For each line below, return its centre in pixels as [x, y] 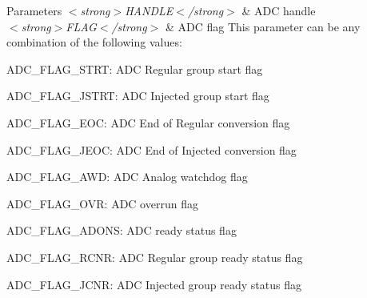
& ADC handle [279, 10]
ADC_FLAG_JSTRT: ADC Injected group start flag [138, 96]
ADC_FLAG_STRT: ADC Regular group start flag [135, 68]
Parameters [34, 10]
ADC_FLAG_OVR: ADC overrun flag [102, 203]
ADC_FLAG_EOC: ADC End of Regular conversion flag [148, 122]
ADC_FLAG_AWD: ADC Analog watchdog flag [127, 177]
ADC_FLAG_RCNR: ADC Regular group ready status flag [155, 257]
